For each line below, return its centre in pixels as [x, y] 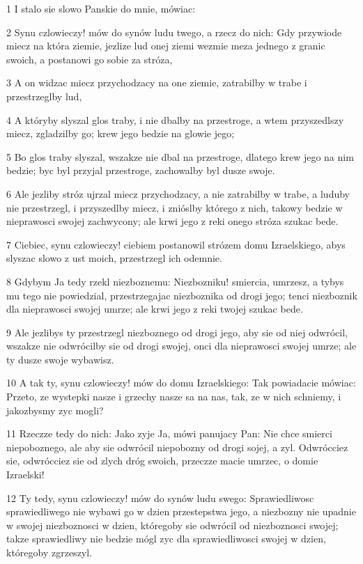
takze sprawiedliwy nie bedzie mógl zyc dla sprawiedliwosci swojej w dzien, [166, 539]
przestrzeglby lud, [44, 96]
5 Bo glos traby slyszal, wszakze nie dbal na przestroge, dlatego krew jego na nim [180, 156]
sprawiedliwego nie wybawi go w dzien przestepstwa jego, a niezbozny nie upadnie [181, 511]
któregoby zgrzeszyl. [49, 552]
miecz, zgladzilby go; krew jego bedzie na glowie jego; [121, 133]
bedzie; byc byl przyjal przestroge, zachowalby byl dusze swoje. [141, 170]
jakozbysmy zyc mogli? [55, 410]
